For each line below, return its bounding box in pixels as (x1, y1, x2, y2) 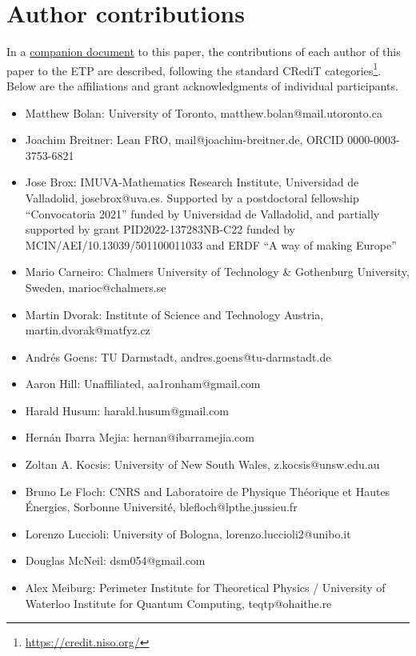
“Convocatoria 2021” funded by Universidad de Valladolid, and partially (25, 205, 380, 222)
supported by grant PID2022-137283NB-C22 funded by (25, 221, 295, 238)
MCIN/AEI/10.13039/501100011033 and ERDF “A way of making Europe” (25, 236, 397, 253)
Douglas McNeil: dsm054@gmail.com (25, 552, 206, 569)
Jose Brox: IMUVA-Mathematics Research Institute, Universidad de (25, 174, 359, 190)
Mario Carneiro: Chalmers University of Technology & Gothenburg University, (25, 263, 410, 280)
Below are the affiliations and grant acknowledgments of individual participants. (6, 77, 398, 94)
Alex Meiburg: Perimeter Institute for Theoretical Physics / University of (25, 579, 386, 596)
